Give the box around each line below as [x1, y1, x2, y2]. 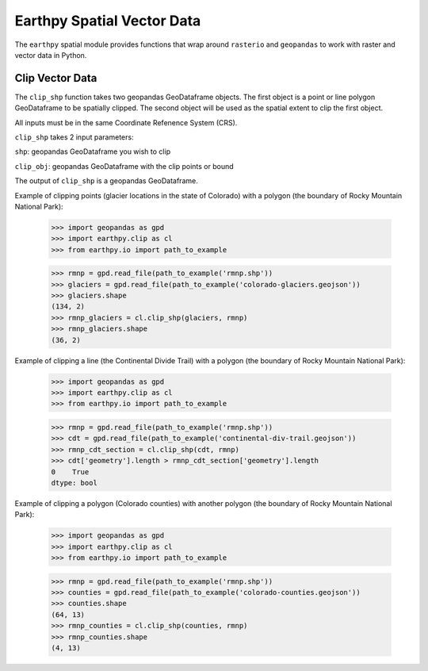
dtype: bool [51, 478, 98, 487]
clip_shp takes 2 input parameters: [14, 132, 134, 142]
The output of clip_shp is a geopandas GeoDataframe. [14, 176, 198, 186]
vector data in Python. [14, 50, 87, 59]
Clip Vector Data [14, 71, 97, 85]
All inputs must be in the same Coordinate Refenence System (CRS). [14, 117, 238, 127]
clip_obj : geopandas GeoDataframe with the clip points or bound [14, 161, 234, 171]
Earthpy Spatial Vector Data [14, 12, 201, 29]
